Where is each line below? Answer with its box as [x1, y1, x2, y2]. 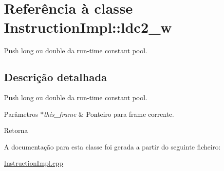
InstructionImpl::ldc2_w [4, 17, 172, 37]
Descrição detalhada [4, 69, 107, 85]
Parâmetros [4, 108, 38, 119]
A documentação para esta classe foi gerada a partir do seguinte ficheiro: [4, 141, 221, 151]
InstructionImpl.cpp [4, 158, 63, 168]
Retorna [4, 125, 28, 135]
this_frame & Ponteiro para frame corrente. [43, 108, 174, 119]
